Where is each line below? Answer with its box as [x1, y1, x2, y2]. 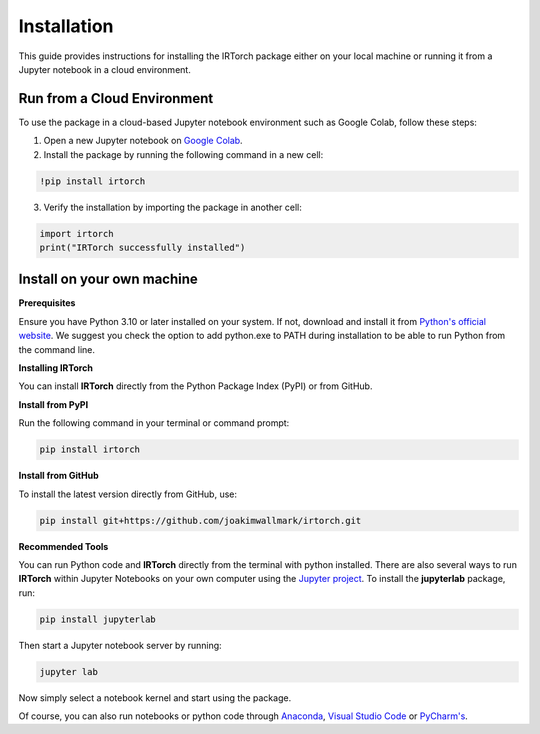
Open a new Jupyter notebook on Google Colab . [43, 135, 244, 147]
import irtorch [39, 228, 114, 239]
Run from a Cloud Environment [18, 90, 214, 107]
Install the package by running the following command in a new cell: [43, 148, 324, 160]
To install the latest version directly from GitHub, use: [18, 488, 238, 500]
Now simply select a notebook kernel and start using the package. [18, 691, 292, 704]
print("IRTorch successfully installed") [39, 241, 246, 253]
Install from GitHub [18, 470, 99, 482]
